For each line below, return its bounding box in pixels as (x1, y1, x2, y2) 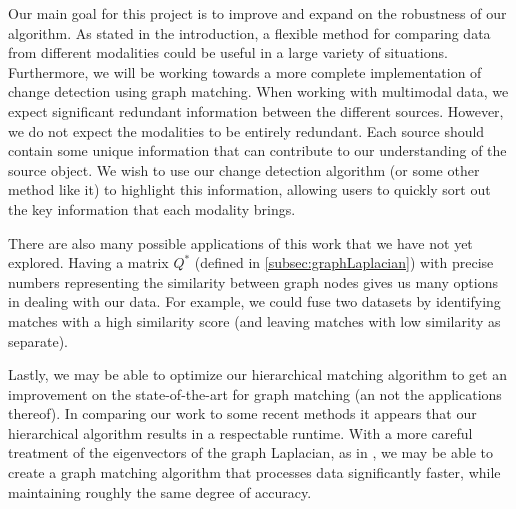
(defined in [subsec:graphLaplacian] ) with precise (194, 252, 494, 273)
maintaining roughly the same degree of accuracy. (8, 481, 312, 502)
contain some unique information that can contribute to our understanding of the (8, 140, 507, 161)
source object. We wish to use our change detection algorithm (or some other (8, 159, 480, 180)
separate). (8, 330, 69, 351)
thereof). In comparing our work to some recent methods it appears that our (8, 403, 477, 424)
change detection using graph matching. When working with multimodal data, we (8, 81, 509, 102)
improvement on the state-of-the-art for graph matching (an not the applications (8, 383, 502, 404)
